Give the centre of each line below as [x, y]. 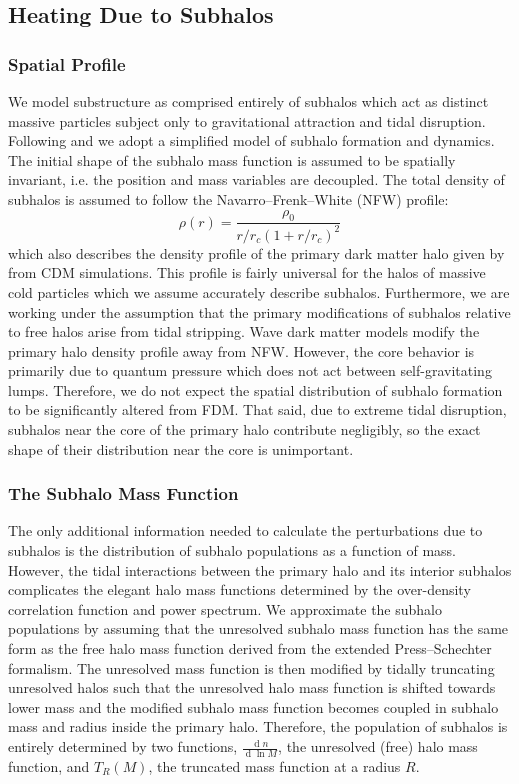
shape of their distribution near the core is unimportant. [181, 448]
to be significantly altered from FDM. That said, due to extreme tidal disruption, [257, 409]
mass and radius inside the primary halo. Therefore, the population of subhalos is [258, 726]
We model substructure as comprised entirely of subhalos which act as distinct [248, 101]
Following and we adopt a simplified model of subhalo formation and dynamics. [251, 140]
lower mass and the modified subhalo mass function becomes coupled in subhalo [253, 706]
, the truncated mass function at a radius [274, 765]
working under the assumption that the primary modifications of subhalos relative [259, 311]
